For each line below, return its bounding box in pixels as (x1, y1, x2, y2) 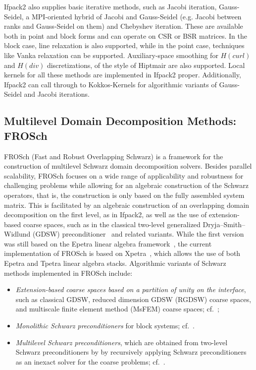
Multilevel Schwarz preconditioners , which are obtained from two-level (15, 337, 228, 347)
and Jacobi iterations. (24, 89, 90, 99)
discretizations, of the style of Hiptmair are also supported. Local (47, 60, 245, 70)
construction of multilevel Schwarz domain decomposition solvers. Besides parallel (4, 161, 252, 171)
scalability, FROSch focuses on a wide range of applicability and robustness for (4, 170, 244, 181)
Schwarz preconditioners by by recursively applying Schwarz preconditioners (15, 347, 247, 357)
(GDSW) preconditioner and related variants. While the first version (32, 229, 244, 239)
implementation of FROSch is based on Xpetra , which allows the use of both (4, 248, 241, 258)
